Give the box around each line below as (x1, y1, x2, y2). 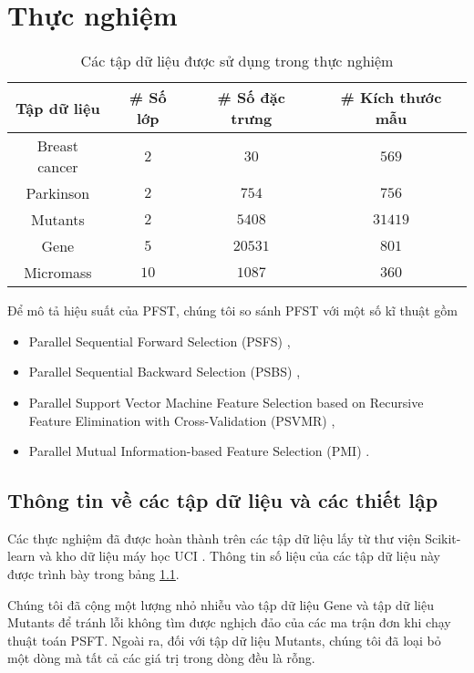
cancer (37, 156, 78, 178)
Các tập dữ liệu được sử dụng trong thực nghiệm (80, 50, 394, 72)
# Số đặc (217, 87, 285, 109)
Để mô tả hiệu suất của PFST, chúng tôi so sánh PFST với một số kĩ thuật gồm (7, 301, 458, 320)
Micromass (24, 262, 92, 284)
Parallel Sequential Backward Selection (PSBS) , (28, 362, 301, 381)
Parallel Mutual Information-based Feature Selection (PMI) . (28, 441, 370, 461)
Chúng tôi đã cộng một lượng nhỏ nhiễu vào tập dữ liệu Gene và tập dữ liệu (7, 595, 434, 614)
